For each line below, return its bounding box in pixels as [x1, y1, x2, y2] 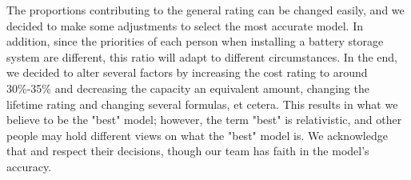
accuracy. [6, 158, 52, 174]
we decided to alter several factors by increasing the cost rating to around [6, 64, 368, 81]
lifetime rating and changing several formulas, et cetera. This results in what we [6, 95, 398, 112]
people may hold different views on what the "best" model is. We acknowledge [6, 126, 388, 143]
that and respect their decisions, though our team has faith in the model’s [6, 142, 369, 159]
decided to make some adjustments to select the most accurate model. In [6, 17, 363, 34]
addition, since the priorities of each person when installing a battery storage [6, 33, 384, 50]
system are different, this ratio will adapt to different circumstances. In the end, [6, 48, 397, 65]
